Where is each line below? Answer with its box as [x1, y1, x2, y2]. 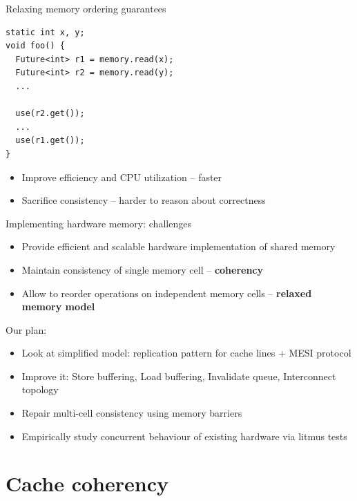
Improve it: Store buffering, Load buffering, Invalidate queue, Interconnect [21, 368, 336, 383]
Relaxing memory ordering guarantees [6, 1, 166, 15]
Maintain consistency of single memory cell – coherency [21, 262, 264, 276]
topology [21, 382, 59, 397]
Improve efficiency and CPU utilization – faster [21, 169, 222, 184]
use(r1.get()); [15, 135, 85, 146]
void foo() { [6, 41, 65, 51]
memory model [21, 299, 95, 314]
